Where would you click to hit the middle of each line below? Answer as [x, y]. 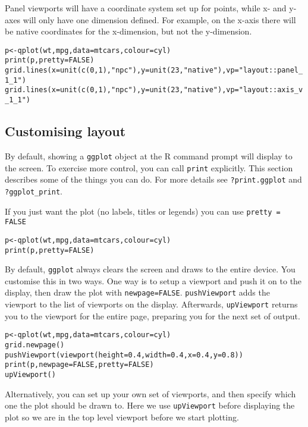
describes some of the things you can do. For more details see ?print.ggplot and [153, 179]
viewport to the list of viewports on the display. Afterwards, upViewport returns [151, 304]
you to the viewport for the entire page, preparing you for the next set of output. [153, 315]
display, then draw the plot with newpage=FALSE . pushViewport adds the [137, 292]
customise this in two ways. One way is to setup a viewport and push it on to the [153, 280]
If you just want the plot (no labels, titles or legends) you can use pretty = [143, 211]
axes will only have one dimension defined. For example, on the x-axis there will [150, 19]
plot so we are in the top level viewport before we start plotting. [122, 417]
